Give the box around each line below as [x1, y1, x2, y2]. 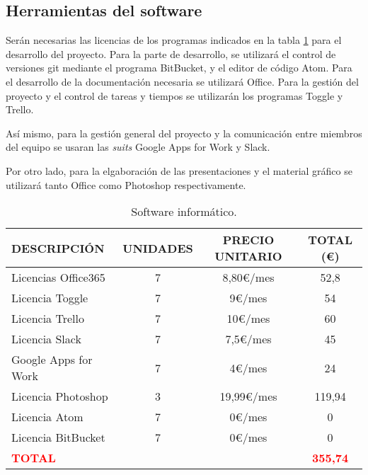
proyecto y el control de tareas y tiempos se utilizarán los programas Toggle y [6, 88, 343, 103]
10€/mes [226, 310, 270, 327]
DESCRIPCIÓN [11, 239, 105, 256]
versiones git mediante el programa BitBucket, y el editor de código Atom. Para [6, 60, 352, 75]
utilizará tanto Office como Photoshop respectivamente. [6, 177, 246, 192]
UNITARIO [214, 248, 282, 265]
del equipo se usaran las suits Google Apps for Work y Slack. [6, 139, 270, 154]
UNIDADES [122, 239, 193, 256]
